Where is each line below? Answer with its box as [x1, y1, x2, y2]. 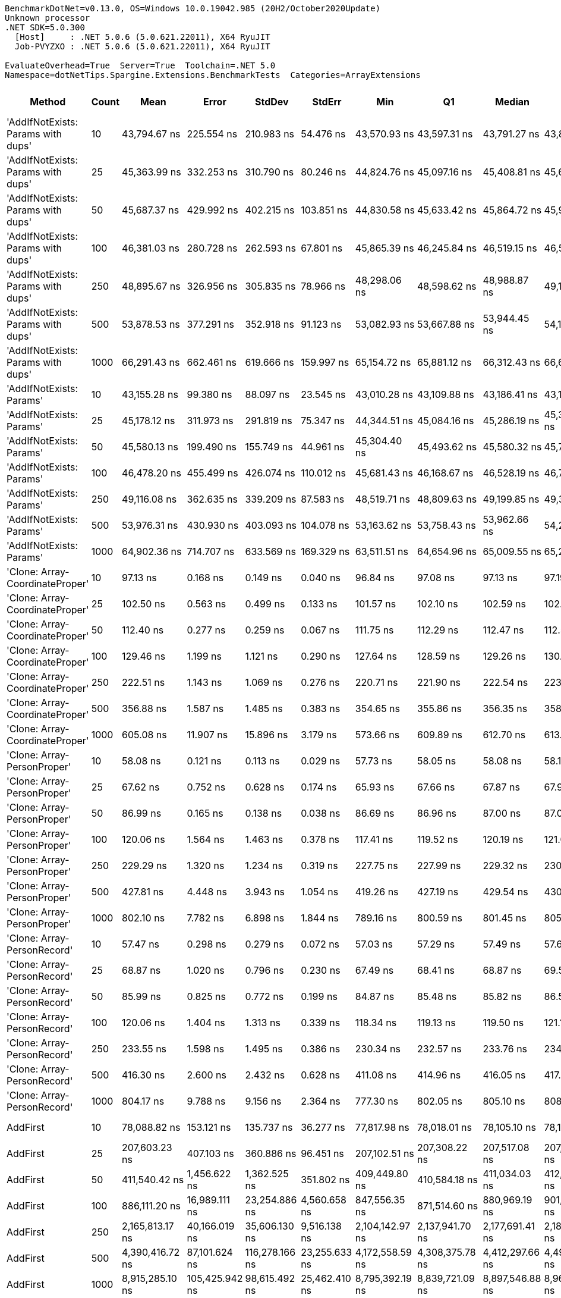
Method [30, 96, 66, 108]
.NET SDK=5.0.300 [5, 23, 85, 32]
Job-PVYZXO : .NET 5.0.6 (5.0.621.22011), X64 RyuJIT [14, 42, 270, 51]
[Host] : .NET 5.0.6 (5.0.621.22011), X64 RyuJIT [14, 32, 270, 42]
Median [494, 96, 530, 108]
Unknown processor [5, 13, 90, 23]
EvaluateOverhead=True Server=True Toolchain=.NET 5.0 [5, 61, 276, 70]
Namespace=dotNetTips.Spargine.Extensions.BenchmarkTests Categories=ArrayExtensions [5, 70, 421, 80]
